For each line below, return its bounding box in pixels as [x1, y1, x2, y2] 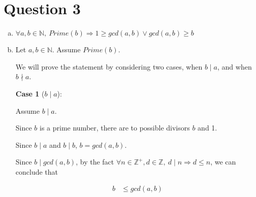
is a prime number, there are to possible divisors [40, 122, 190, 133]
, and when [217, 61, 252, 72]
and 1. [198, 122, 217, 133]
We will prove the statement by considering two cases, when [15, 61, 203, 72]
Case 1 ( [15, 88, 45, 98]
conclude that [15, 166, 58, 177]
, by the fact [76, 156, 114, 167]
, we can [210, 156, 236, 167]
